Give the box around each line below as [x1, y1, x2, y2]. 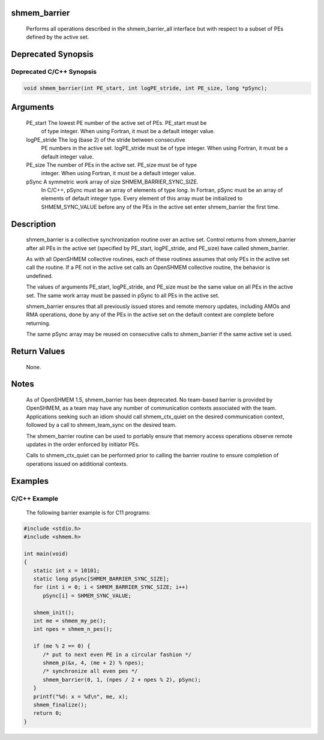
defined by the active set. [26, 34, 89, 41]
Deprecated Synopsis [11, 49, 94, 59]
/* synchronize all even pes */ [43, 668, 138, 675]
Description [11, 219, 56, 229]
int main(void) [23, 550, 68, 557]
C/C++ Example [11, 494, 58, 502]
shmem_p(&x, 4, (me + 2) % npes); [43, 659, 144, 666]
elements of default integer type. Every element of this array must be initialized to [41, 195, 243, 202]
